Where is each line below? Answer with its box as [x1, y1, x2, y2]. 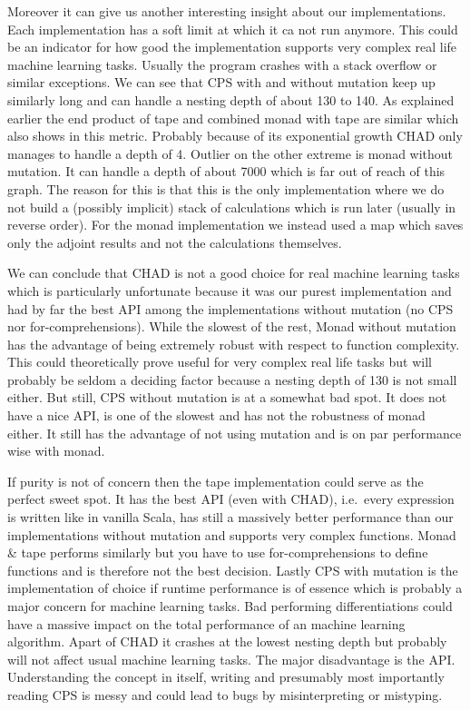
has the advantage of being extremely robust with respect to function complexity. [7, 334, 460, 353]
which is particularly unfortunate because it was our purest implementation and [7, 281, 452, 300]
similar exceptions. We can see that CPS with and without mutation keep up [7, 73, 436, 92]
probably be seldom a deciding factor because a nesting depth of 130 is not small [7, 370, 457, 389]
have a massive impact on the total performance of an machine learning [7, 614, 406, 633]
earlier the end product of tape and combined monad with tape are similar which [7, 108, 459, 127]
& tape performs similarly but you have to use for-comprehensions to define [7, 543, 428, 562]
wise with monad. [7, 441, 105, 460]
